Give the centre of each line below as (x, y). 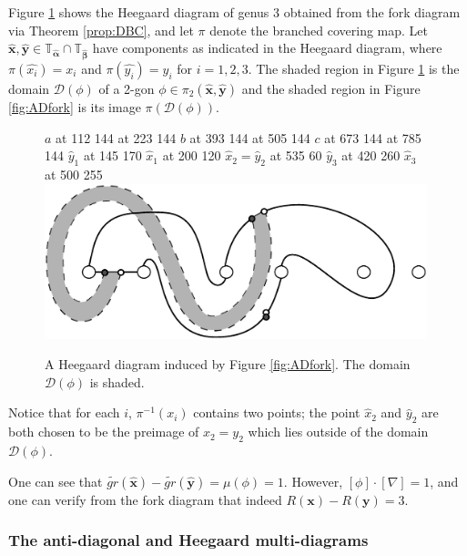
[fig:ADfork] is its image (75, 106)
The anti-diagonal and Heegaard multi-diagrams (188, 540)
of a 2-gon (127, 88)
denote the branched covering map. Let (319, 30)
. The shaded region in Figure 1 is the (354, 68)
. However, (313, 481)
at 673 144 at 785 (373, 137)
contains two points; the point (277, 412)
